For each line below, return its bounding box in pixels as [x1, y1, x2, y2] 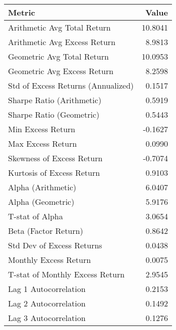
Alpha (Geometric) [8, 196, 75, 207]
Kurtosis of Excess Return [8, 167, 100, 178]
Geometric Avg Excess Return [8, 65, 114, 77]
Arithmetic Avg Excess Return [8, 36, 116, 48]
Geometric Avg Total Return [8, 51, 109, 62]
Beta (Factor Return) [8, 225, 83, 236]
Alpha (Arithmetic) [8, 181, 77, 193]
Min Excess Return [8, 123, 76, 135]
